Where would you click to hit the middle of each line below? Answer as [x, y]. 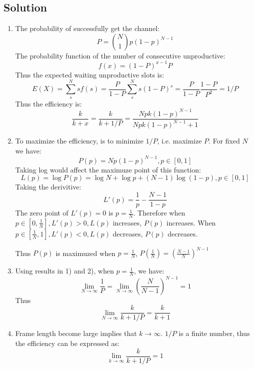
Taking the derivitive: [48, 187]
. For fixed [224, 141]
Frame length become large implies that [76, 333]
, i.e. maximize [180, 141]
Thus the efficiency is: [48, 103]
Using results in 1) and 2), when [65, 271]
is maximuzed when [86, 253]
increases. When [191, 222]
